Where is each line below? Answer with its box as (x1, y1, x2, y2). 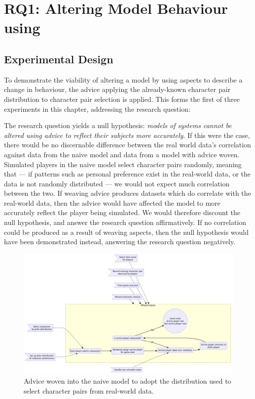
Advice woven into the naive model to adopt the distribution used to (24, 375, 231, 386)
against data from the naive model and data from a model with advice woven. (4, 149, 240, 159)
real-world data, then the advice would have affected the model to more (4, 197, 220, 208)
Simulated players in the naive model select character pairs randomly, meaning (4, 159, 242, 169)
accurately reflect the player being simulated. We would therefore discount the (4, 207, 241, 218)
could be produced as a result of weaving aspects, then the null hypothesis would (4, 226, 249, 237)
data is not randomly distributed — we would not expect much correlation (4, 178, 230, 188)
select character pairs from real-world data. (24, 385, 154, 396)
